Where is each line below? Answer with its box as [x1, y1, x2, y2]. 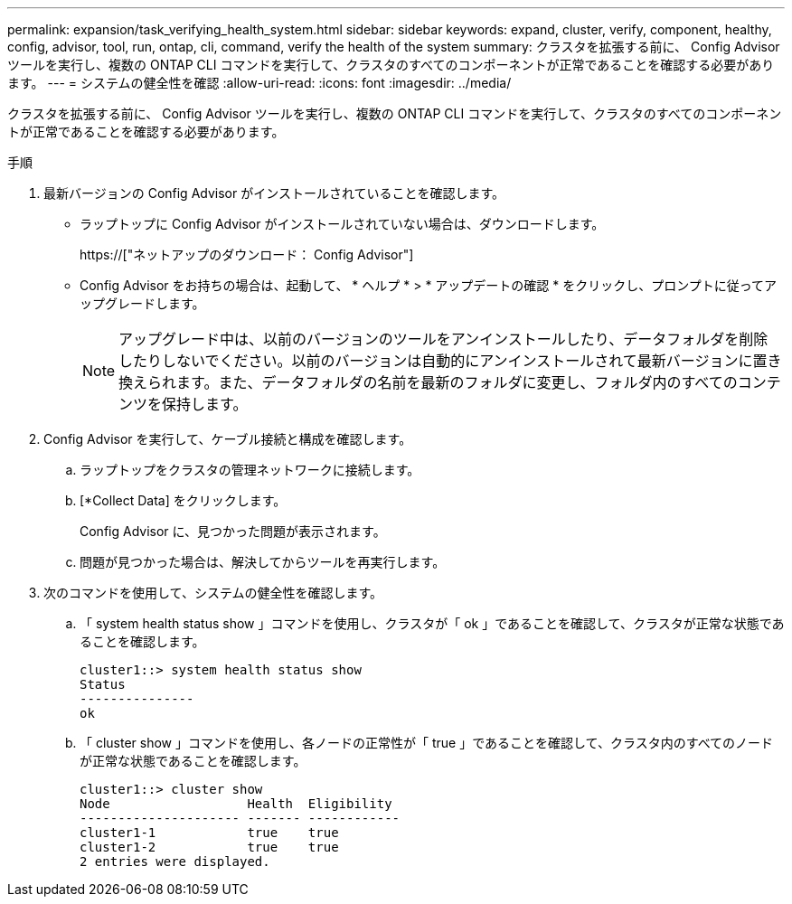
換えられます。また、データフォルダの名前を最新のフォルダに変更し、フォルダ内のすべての [118, 373, 738, 391]
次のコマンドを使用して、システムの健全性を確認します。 [43, 585, 383, 600]
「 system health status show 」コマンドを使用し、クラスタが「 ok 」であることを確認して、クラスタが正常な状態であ [80, 616, 785, 631]
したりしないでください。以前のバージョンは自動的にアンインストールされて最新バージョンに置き [118, 352, 782, 370]
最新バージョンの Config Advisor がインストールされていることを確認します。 [43, 185, 505, 201]
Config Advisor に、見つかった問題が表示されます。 [80, 523, 386, 539]
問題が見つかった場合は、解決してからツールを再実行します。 [80, 554, 446, 570]
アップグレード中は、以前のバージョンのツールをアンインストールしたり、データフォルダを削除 [118, 330, 768, 348]
